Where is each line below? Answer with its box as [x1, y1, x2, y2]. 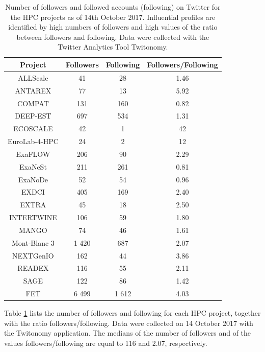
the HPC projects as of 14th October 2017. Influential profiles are [10, 11, 216, 22]
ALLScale [18, 72, 48, 83]
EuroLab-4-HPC [8, 136, 59, 147]
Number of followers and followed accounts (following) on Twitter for [5, 2, 221, 12]
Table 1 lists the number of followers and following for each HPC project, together [4, 308, 261, 318]
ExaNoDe [18, 174, 48, 184]
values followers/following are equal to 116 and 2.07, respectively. [4, 338, 207, 348]
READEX [17, 263, 49, 273]
